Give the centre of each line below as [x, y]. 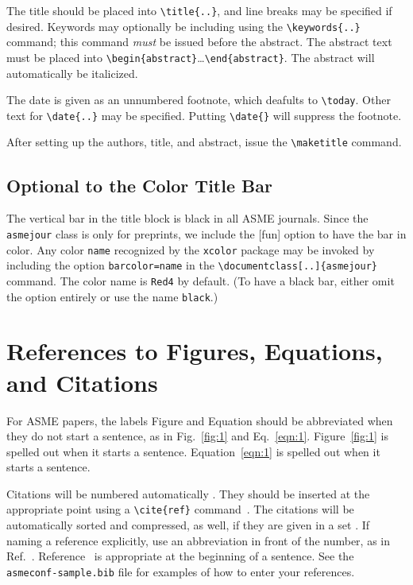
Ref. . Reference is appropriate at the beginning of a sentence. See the [180, 556]
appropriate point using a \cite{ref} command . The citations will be [180, 509]
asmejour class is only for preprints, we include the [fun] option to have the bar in [206, 233]
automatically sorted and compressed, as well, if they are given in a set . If [188, 525]
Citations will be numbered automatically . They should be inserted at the [188, 493]
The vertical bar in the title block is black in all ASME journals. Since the [187, 218]
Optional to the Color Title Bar [139, 185]
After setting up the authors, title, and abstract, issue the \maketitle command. [204, 142]
